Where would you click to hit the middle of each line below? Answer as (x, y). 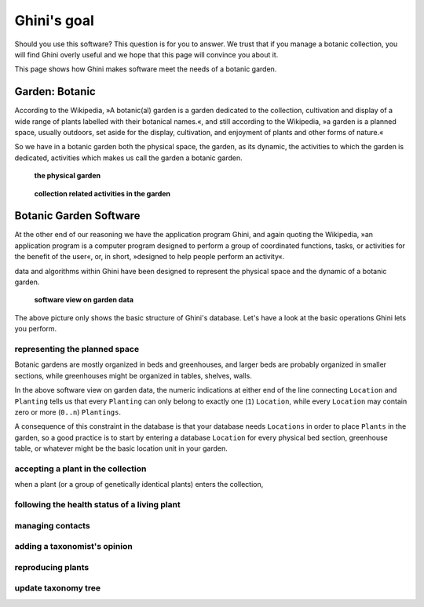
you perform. (36, 329)
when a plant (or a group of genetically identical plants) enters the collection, (139, 485)
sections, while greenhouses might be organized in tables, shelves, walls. (133, 375)
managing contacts (52, 525)
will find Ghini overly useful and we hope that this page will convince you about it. (146, 54)
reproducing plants (52, 567)
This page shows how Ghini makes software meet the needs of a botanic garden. (146, 69)
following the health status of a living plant (97, 505)
